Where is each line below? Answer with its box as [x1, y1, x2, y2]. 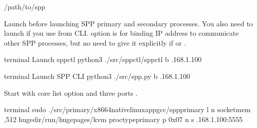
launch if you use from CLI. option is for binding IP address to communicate [4, 28, 239, 38]
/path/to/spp [4, 1, 45, 11]
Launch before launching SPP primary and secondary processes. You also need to [4, 18, 253, 28]
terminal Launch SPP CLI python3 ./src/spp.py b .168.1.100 [4, 70, 190, 81]
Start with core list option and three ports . [4, 87, 138, 98]
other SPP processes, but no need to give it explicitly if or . [4, 37, 186, 48]
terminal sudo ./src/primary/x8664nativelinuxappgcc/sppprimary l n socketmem [4, 104, 251, 115]
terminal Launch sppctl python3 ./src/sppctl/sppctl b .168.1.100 [4, 54, 202, 64]
